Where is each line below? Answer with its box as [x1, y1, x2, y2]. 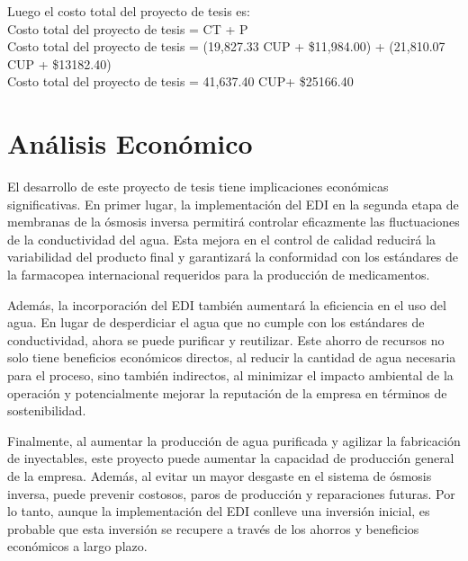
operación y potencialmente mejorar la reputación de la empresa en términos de [7, 383, 447, 402]
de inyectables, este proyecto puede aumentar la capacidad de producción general [7, 449, 454, 467]
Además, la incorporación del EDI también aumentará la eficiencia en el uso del [7, 295, 446, 314]
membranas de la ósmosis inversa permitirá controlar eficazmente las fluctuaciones [7, 212, 460, 231]
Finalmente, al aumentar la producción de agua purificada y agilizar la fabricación [7, 431, 461, 450]
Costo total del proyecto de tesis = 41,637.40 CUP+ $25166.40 [7, 72, 354, 91]
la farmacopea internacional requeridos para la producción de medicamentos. [7, 265, 430, 284]
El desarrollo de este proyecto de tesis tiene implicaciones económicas [7, 177, 389, 196]
